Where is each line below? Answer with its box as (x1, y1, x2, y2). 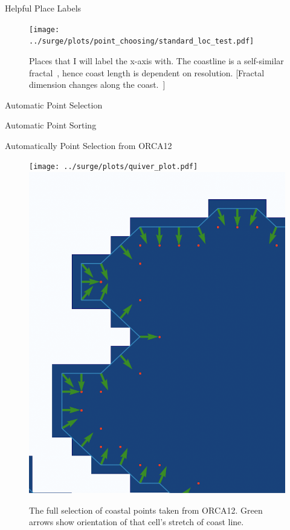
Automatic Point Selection (5, 98, 103, 111)
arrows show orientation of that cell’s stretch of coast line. (29, 515, 244, 528)
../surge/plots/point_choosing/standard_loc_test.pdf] (29, 37, 254, 46)
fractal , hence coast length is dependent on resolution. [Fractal (29, 66, 265, 79)
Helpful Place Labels (5, 2, 82, 14)
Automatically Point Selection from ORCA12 (5, 139, 172, 151)
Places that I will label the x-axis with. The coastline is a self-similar (29, 54, 284, 67)
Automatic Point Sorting (5, 119, 97, 131)
